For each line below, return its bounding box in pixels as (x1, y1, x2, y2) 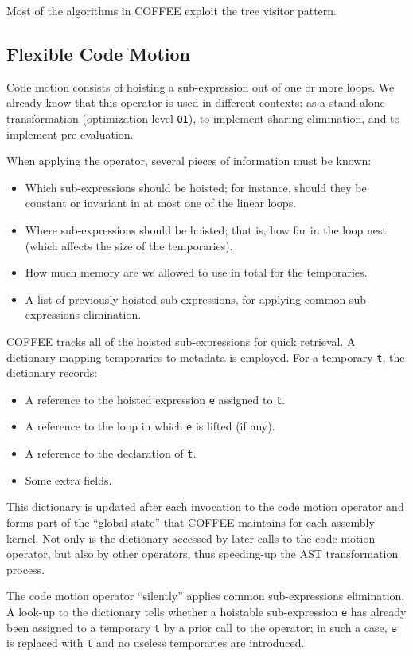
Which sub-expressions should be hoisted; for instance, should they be (25, 179, 367, 195)
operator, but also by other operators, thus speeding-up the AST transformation (6, 545, 399, 562)
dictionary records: (6, 364, 98, 381)
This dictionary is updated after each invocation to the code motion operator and (6, 498, 404, 515)
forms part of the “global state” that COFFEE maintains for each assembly (6, 513, 375, 530)
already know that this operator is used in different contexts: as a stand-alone (6, 94, 385, 111)
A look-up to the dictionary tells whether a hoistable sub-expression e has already (6, 603, 407, 619)
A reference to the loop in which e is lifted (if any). (25, 418, 275, 434)
